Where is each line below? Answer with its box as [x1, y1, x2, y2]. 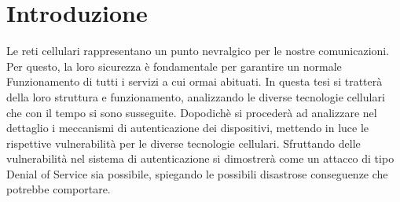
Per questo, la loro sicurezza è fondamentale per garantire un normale [6, 57, 342, 74]
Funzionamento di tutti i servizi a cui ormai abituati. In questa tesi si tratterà [6, 73, 383, 90]
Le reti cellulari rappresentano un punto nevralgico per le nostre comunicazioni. [6, 42, 390, 59]
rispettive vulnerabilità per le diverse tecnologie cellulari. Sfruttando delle [6, 134, 361, 151]
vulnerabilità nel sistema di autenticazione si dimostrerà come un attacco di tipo [6, 150, 394, 167]
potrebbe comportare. [6, 181, 111, 197]
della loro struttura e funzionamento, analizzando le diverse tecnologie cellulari [6, 88, 385, 105]
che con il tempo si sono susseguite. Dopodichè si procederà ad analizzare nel [6, 104, 377, 120]
